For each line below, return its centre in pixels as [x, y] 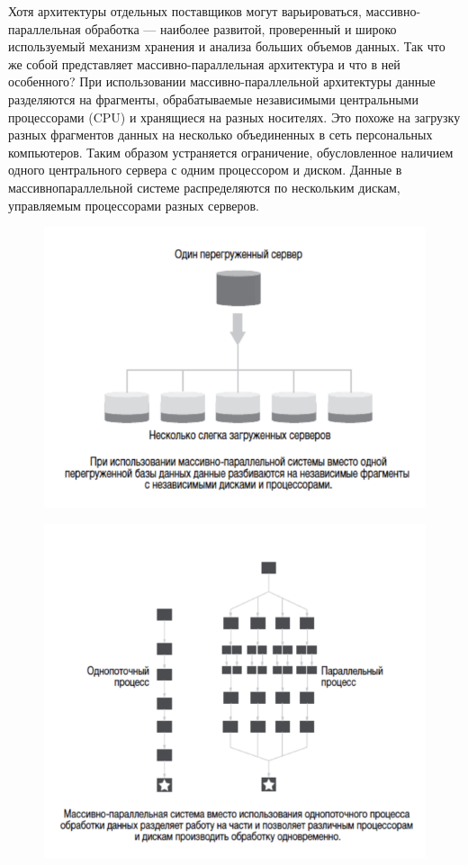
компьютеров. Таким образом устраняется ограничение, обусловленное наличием [231, 152]
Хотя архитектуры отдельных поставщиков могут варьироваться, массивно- [215, 11]
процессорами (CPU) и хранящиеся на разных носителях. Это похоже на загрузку [234, 117]
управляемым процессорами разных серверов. [134, 205]
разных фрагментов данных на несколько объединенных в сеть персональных [220, 135]
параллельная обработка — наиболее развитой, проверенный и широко [202, 28]
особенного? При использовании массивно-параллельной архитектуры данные [222, 81]
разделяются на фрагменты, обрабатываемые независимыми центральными [213, 99]
